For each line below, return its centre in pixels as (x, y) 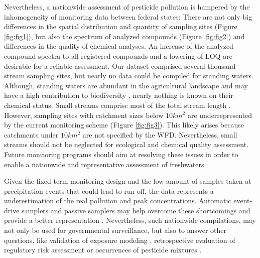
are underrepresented (220, 115)
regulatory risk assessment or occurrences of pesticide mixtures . (103, 250)
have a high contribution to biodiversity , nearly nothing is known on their (119, 95)
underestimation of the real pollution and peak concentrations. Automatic (118, 201)
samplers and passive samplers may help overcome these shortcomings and (136, 210)
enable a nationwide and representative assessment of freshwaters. (105, 164)
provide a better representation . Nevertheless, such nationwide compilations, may (130, 220)
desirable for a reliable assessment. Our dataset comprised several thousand (120, 66)
